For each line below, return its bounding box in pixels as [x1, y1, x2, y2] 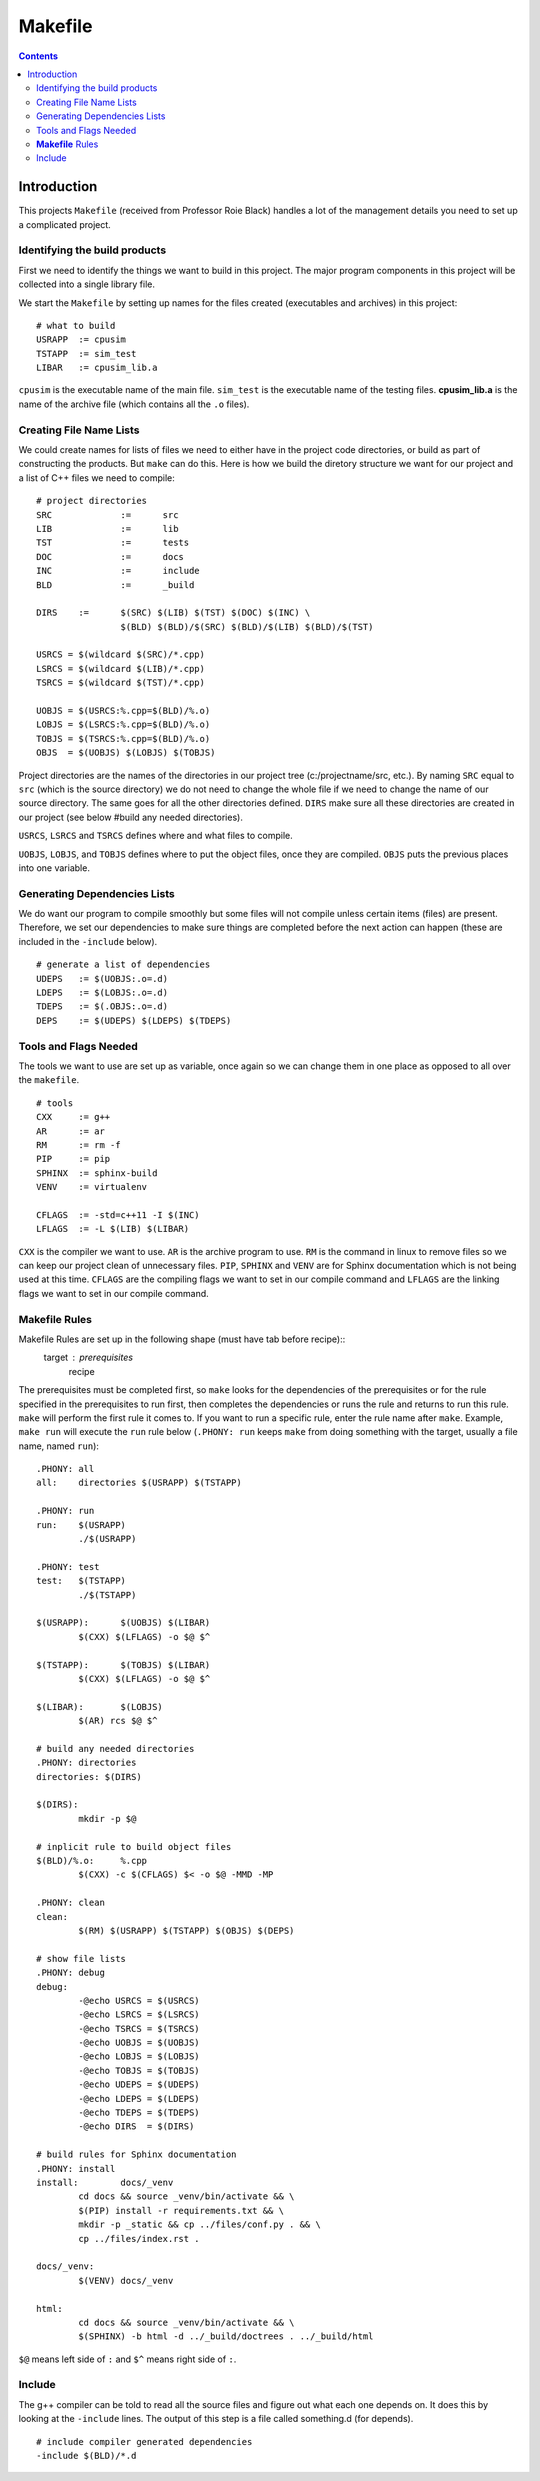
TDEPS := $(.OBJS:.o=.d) [36, 1001, 169, 1012]
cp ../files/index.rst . [78, 2233, 200, 2244]
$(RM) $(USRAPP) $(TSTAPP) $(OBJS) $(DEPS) [78, 1925, 295, 1936]
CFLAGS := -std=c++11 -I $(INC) [36, 1209, 200, 1220]
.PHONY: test [36, 1561, 100, 1572]
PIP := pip [36, 1153, 111, 1165]
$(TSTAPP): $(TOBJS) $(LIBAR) [36, 1659, 211, 1670]
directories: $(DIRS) [36, 1771, 142, 1782]
